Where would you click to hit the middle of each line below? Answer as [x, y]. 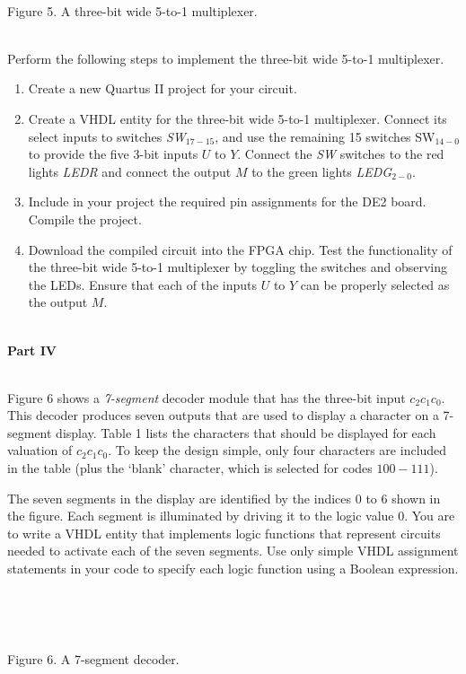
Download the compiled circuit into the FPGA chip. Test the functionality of [240, 249]
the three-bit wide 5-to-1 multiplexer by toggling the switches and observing [238, 267]
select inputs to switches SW [107, 136]
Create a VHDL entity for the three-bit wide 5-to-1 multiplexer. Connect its [237, 118]
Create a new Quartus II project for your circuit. [163, 88]
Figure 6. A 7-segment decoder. [93, 658]
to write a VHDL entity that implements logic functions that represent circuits [224, 533]
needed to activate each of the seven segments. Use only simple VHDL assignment [233, 551]
